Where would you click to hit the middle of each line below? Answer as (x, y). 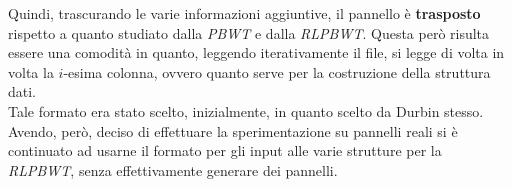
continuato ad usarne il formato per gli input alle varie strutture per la (225, 150)
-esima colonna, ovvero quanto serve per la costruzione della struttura (277, 71)
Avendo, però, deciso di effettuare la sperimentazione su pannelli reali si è (233, 130)
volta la (31, 71)
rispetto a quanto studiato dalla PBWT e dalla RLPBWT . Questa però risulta (249, 32)
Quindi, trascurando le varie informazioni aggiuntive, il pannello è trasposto (244, 13)
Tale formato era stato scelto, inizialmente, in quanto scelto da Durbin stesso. (246, 110)
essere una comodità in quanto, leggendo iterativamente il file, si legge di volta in (256, 52)
